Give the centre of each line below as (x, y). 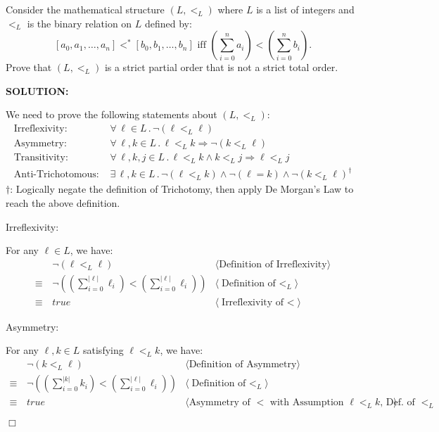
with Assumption (307, 403)
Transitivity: (41, 158)
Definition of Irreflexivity (273, 264)
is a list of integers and (305, 9)
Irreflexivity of (253, 302)
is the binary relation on (79, 23)
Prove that (29, 67)
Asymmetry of (220, 403)
